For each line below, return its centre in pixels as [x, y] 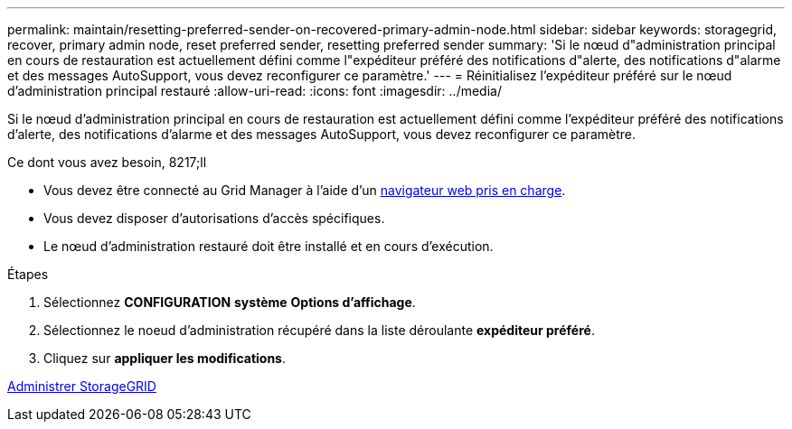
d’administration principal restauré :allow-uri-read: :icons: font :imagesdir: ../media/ [255, 91]
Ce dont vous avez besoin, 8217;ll [107, 162]
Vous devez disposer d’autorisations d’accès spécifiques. [214, 218]
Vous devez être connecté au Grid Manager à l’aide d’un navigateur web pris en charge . [305, 190]
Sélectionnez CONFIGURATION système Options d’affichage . [230, 302]
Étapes [28, 274]
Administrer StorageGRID [82, 386]
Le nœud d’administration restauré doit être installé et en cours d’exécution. [269, 246]
